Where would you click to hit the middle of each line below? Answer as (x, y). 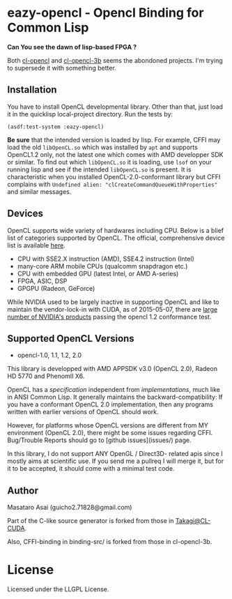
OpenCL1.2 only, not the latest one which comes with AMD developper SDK (115, 154)
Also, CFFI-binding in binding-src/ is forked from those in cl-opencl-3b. (110, 542)
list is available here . (37, 245)
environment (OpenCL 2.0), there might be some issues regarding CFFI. (110, 433)
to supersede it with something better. (62, 68)
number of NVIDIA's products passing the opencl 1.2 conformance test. (109, 317)
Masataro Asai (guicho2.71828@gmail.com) (70, 508)
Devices (25, 214)
